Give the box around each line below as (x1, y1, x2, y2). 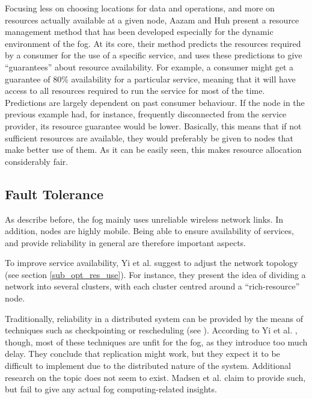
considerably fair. (5, 155, 69, 167)
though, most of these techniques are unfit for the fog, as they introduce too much (5, 335, 308, 348)
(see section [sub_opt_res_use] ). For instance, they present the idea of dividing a (5, 268, 306, 280)
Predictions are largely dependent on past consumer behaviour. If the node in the (5, 96, 305, 108)
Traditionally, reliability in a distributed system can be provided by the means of (5, 312, 303, 324)
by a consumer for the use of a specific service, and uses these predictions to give (5, 49, 302, 61)
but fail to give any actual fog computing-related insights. (5, 383, 217, 395)
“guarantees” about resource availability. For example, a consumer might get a (5, 60, 294, 73)
